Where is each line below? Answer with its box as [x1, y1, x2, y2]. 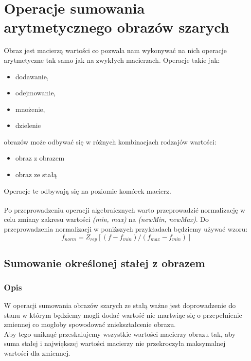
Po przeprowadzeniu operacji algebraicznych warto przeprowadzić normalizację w [4, 204, 245, 215]
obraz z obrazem [15, 153, 65, 163]
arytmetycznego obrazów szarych [4, 17, 230, 37]
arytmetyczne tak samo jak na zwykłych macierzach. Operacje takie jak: [4, 54, 220, 65]
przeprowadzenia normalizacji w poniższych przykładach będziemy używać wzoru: [4, 224, 248, 234]
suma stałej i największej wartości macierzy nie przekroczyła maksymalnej [4, 338, 226, 348]
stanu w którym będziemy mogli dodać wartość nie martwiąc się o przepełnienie [4, 309, 242, 320]
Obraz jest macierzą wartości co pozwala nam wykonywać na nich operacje [4, 45, 227, 55]
